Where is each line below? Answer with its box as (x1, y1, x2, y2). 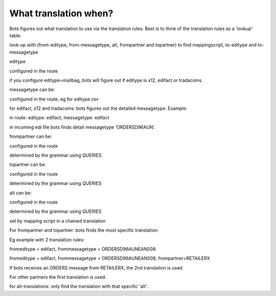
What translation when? (9, 8, 113, 19)
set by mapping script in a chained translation (9, 217, 106, 224)
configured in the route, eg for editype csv (9, 96, 99, 102)
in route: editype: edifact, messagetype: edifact (9, 115, 109, 121)
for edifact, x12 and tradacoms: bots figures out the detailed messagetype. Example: (9, 105, 188, 112)
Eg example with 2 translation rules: (9, 236, 85, 242)
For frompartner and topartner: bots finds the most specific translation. (9, 227, 159, 233)
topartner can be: (9, 161, 47, 168)
